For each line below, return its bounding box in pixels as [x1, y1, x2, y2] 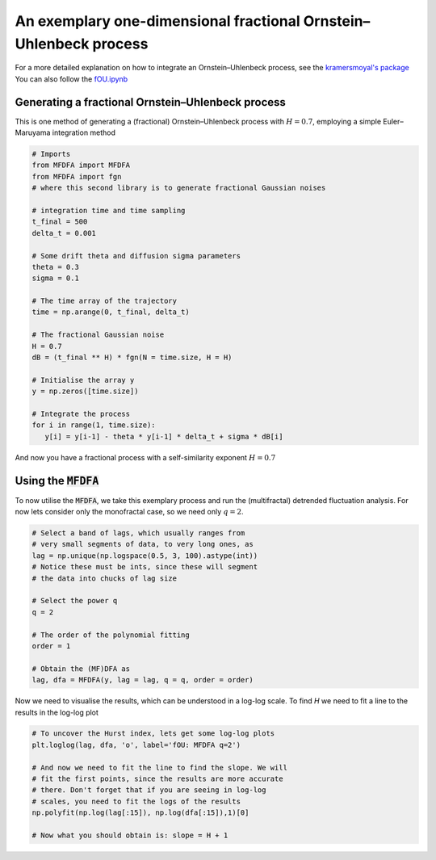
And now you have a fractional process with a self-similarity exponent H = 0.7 [15, 452, 276, 462]
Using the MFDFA [15, 473, 99, 488]
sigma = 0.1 [31, 274, 80, 283]
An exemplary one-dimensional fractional [15, 12, 300, 30]
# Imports [31, 149, 71, 159]
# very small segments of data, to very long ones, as [31, 539, 254, 549]
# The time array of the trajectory [31, 296, 178, 306]
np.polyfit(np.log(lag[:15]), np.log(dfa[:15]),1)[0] [31, 808, 249, 817]
